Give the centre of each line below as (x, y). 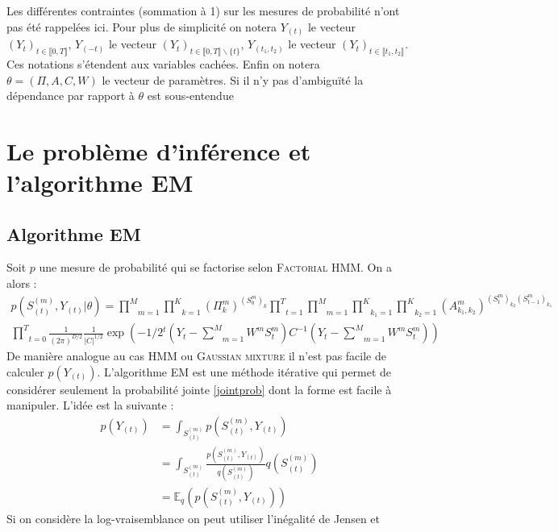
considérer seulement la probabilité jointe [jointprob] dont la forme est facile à (199, 389)
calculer (25, 371)
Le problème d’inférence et (159, 150)
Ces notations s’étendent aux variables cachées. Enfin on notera (163, 63)
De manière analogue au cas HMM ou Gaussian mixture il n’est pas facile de (196, 356)
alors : (22, 283)
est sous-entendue (190, 96)
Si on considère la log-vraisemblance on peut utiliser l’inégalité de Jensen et (193, 518)
